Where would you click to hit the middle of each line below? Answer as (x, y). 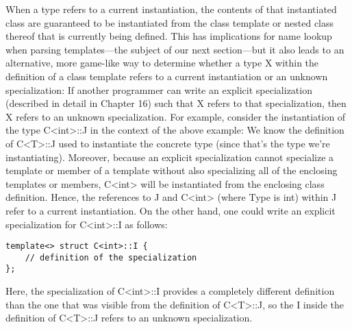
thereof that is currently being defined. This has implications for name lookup (169, 36)
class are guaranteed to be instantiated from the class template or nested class (170, 22)
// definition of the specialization (111, 257)
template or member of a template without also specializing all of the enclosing (172, 170)
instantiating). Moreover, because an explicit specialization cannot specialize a (170, 157)
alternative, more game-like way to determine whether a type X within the (162, 63)
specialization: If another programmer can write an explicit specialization (159, 89)
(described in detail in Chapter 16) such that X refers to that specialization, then (176, 103)
